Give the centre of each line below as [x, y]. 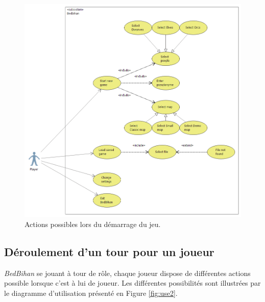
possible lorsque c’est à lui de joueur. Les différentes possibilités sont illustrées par [132, 283]
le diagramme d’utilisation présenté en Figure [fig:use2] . [91, 293]
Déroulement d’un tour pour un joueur [109, 251]
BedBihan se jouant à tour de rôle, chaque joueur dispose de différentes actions [127, 273]
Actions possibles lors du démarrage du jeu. [93, 224]
